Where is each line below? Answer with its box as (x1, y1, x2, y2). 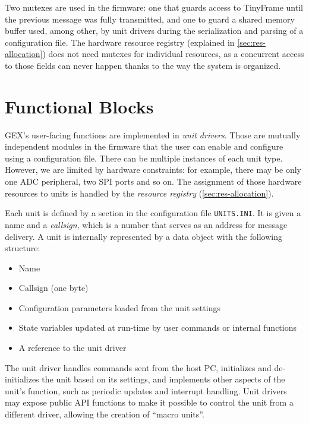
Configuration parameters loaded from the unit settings (18, 301, 220, 314)
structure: (5, 242, 40, 254)
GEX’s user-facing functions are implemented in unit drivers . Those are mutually (5, 128, 301, 141)
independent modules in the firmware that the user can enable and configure (5, 140, 283, 153)
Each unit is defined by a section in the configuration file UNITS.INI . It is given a (5, 207, 301, 219)
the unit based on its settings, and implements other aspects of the (42, 373, 285, 385)
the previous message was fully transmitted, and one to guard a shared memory (5, 12, 295, 25)
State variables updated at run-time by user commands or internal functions (18, 321, 297, 334)
